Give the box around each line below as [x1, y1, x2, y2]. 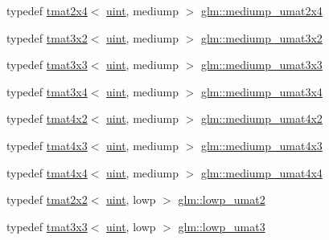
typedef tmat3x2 [6, 29, 88, 46]
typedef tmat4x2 [6, 110, 88, 127]
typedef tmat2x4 [6, 2, 88, 18]
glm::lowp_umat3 [178, 218, 265, 234]
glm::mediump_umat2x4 [200, 2, 323, 18]
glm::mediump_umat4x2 [200, 110, 323, 127]
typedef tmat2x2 [6, 191, 88, 208]
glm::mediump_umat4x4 [200, 164, 323, 181]
